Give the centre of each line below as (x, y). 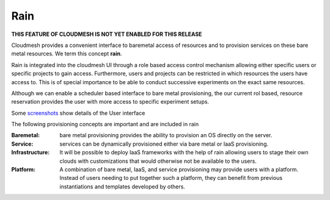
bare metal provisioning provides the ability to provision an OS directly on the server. (166, 135)
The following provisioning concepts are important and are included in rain (105, 124)
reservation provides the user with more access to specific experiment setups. (110, 102)
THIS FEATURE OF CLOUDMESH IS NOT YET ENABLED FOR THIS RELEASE (107, 34)
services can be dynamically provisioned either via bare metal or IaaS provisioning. (164, 144)
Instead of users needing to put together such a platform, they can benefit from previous (171, 178)
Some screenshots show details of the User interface (78, 113)
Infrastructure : (31, 152)
